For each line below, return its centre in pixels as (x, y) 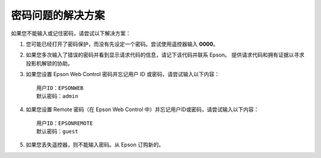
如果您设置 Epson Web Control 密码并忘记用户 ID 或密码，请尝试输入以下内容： (123, 74)
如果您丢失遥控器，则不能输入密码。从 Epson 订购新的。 (95, 145)
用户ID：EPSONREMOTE (65, 123)
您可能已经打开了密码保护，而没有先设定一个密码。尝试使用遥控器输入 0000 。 (122, 44)
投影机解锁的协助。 (49, 63)
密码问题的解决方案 (58, 15)
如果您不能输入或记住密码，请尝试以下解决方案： (71, 33)
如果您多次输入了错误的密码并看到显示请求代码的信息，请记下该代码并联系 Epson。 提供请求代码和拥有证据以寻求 (165, 55)
